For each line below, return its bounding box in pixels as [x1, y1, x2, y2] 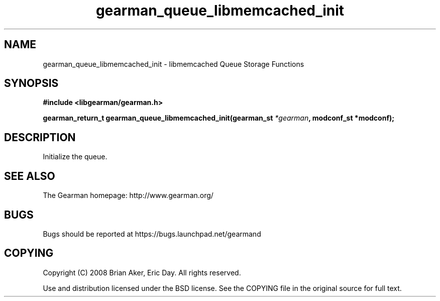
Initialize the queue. [43, 152, 107, 161]
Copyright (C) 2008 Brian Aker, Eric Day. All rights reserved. [43, 268, 241, 277]
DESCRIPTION [4, 131, 76, 144]
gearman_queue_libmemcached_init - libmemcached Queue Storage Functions [43, 59, 304, 68]
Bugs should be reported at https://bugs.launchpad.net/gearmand [43, 229, 261, 238]
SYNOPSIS [4, 77, 59, 90]
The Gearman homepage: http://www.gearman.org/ [43, 191, 213, 200]
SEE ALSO [4, 169, 55, 182]
